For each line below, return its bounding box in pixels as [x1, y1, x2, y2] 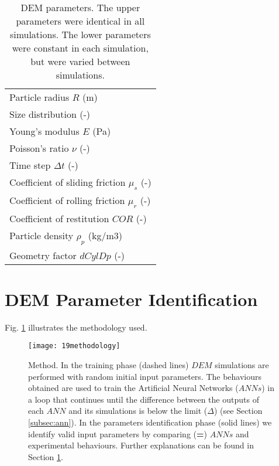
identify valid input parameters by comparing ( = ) [28, 427, 207, 440]
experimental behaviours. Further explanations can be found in [28, 439, 254, 451]
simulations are [215, 358, 269, 370]
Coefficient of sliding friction [9, 175, 126, 189]
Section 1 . [28, 450, 63, 462]
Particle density [9, 229, 74, 243]
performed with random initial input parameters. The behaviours [28, 370, 262, 382]
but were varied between [30, 55, 130, 68]
